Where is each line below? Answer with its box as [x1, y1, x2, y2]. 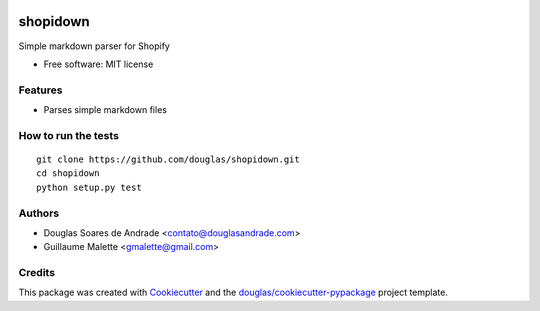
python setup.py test [36, 181, 142, 193]
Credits [18, 266, 55, 280]
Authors [18, 206, 60, 220]
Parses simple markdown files [43, 104, 167, 116]
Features [18, 83, 63, 97]
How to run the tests [18, 128, 120, 142]
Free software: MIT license [43, 58, 154, 70]
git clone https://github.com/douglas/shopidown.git [36, 154, 300, 165]
